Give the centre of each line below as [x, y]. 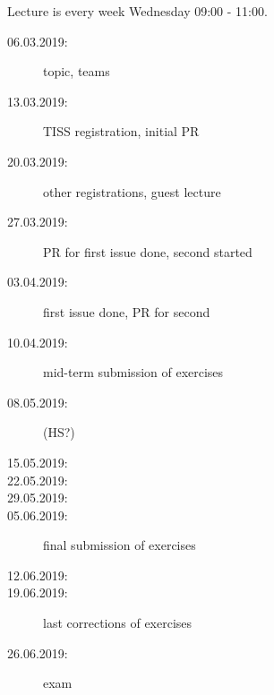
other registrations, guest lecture [132, 191]
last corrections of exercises [118, 623]
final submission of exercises [120, 545]
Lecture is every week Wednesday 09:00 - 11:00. [137, 11]
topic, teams [77, 71]
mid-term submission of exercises [133, 372]
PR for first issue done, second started [148, 251]
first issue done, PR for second [127, 311]
